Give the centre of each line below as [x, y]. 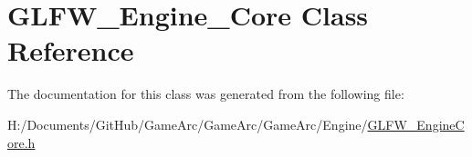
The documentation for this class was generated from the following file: [206, 94]
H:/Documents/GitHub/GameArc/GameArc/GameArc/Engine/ [188, 124]
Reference [71, 50]
